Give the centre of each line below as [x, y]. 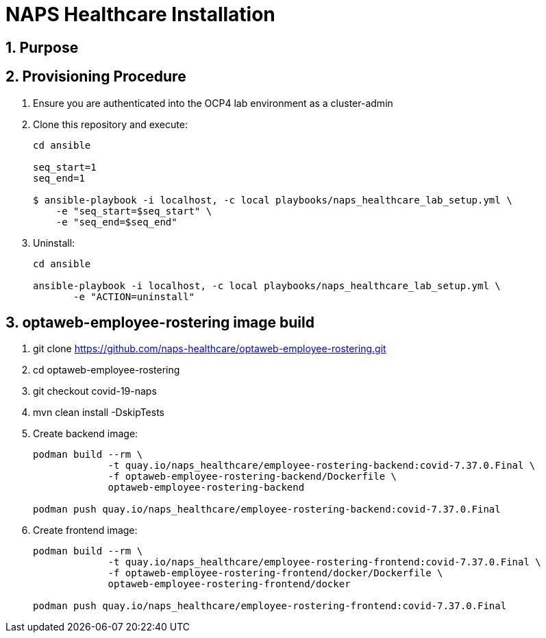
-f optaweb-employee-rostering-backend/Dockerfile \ [252, 477]
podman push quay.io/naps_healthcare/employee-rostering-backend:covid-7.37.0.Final [267, 510]
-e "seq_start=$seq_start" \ [134, 211]
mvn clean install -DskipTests [99, 413]
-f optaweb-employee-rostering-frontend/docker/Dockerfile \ [275, 573]
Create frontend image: [85, 530]
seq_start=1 [65, 167]
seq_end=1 [59, 178]
